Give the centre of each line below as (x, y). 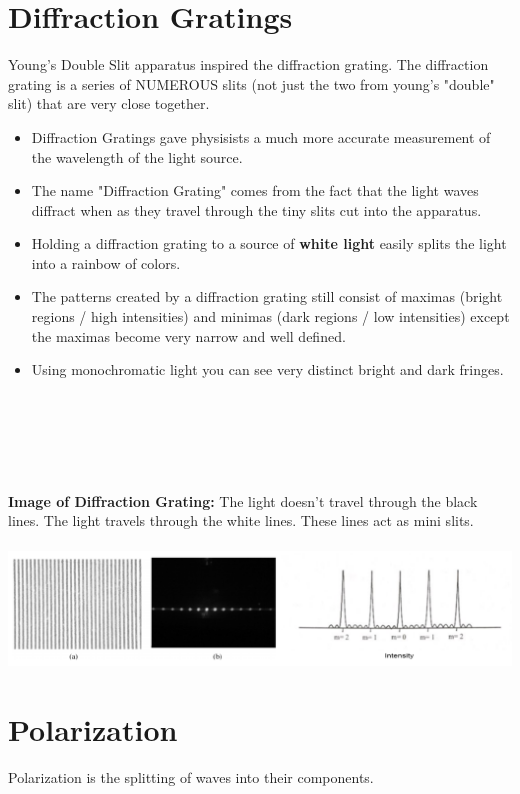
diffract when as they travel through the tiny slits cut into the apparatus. (256, 209)
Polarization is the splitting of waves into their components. (191, 776)
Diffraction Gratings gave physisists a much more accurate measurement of (261, 136)
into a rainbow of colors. (106, 262)
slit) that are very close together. (109, 103)
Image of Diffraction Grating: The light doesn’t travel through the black (243, 500)
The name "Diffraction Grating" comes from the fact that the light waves (255, 190)
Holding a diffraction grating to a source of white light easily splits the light (269, 243)
